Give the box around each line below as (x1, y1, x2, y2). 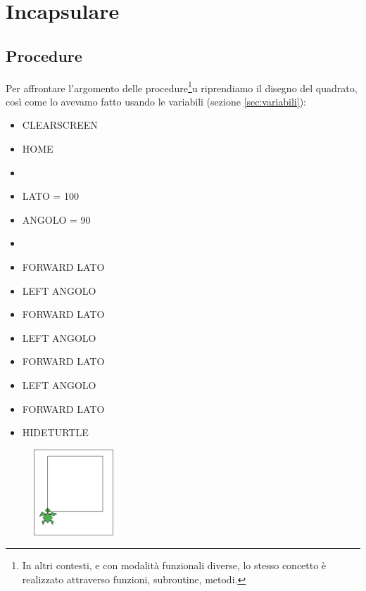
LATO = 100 (22, 189, 80, 203)
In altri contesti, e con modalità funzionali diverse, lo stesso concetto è (22, 558, 327, 573)
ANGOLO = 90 (22, 212, 91, 227)
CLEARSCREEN (22, 117, 98, 132)
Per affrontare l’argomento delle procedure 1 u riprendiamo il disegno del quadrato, (6, 78, 358, 95)
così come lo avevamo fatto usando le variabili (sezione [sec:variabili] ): (6, 94, 306, 108)
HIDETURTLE (22, 425, 89, 440)
